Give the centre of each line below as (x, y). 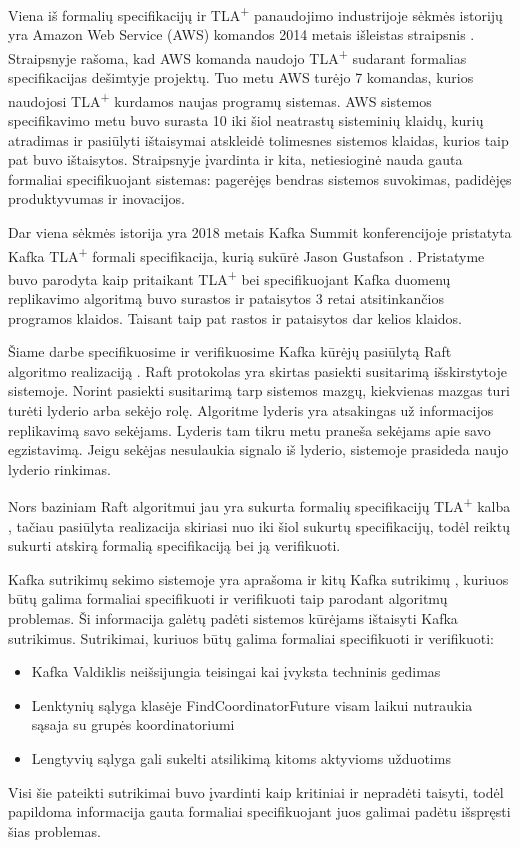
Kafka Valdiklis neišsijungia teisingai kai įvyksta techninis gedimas (236, 671)
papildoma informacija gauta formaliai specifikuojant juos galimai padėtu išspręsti (259, 811)
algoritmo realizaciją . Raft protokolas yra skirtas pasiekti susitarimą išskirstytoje (257, 370)
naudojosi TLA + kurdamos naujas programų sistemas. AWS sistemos (220, 99)
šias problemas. (54, 830)
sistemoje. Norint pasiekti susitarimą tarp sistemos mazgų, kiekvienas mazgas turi (259, 390)
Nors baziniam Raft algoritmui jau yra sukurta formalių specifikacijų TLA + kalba (259, 504)
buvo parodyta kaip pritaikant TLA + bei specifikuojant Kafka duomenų (229, 277)
